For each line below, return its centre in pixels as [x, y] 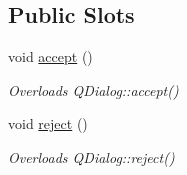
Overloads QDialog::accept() [93, 89]
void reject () [48, 123]
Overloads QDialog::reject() [91, 156]
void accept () [50, 56]
